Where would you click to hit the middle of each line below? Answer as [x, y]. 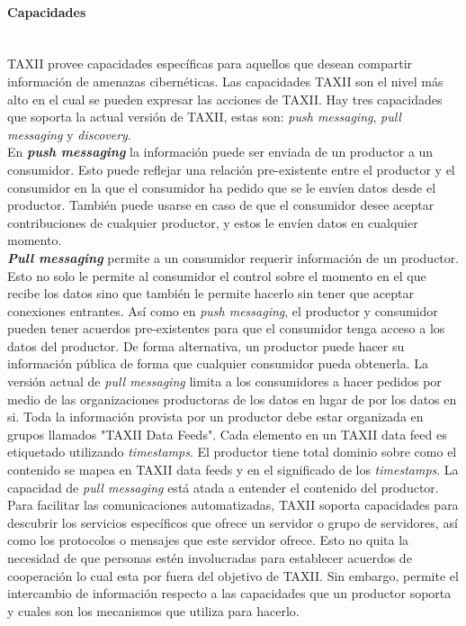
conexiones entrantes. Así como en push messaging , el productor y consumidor [223, 310]
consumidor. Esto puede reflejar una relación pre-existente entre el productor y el [231, 169]
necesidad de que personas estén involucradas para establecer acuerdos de [210, 558]
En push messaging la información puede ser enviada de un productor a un [220, 152]
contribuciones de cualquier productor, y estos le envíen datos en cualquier [213, 222]
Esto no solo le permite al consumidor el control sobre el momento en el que [217, 275]
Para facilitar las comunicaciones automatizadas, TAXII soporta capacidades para [233, 505]
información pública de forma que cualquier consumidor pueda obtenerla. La [218, 363]
